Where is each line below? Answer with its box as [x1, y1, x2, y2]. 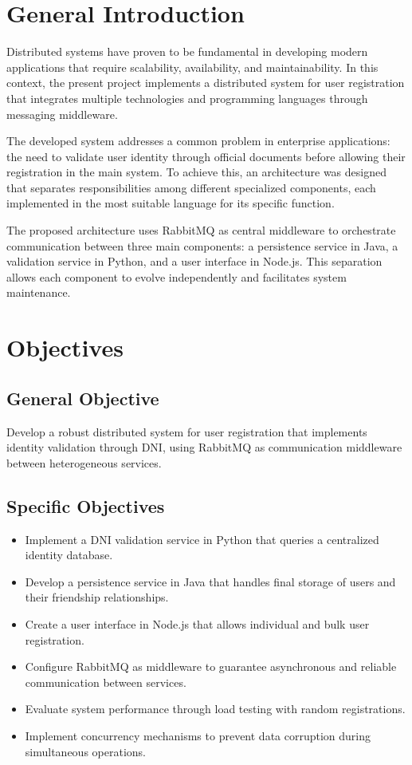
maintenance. [6, 284, 71, 301]
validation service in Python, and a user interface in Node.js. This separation [6, 253, 383, 270]
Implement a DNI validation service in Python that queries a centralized [25, 530, 379, 547]
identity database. [25, 546, 113, 563]
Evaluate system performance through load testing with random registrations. [25, 700, 406, 717]
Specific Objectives [6, 493, 165, 518]
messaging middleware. [6, 105, 118, 122]
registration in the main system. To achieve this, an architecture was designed [6, 164, 386, 180]
